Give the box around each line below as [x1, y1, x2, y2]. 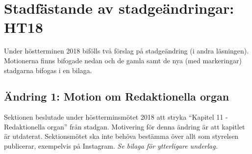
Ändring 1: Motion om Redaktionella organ [4, 89, 229, 104]
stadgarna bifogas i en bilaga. [4, 65, 92, 75]
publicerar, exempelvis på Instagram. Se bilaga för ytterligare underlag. [4, 141, 218, 151]
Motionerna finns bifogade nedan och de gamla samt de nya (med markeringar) [4, 55, 242, 65]
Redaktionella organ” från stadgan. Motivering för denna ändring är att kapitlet [4, 121, 245, 131]
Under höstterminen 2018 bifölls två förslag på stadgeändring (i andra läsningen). [4, 46, 249, 56]
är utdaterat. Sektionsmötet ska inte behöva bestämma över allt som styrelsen [4, 131, 239, 141]
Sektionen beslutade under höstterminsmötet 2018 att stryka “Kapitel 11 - [4, 112, 228, 122]
